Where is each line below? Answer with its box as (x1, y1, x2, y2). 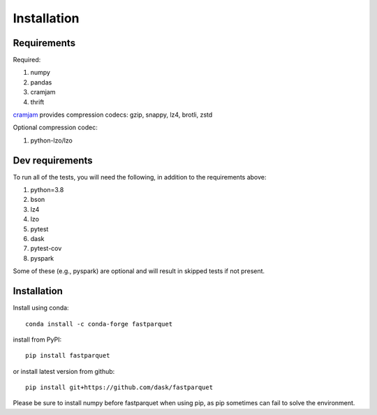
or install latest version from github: (13, 367, 115, 375)
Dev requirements (13, 154, 94, 166)
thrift (30, 98, 45, 106)
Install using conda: (13, 304, 69, 312)
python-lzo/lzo (30, 136, 73, 145)
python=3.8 (30, 186, 64, 194)
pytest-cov (30, 245, 62, 253)
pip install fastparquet (25, 351, 110, 360)
